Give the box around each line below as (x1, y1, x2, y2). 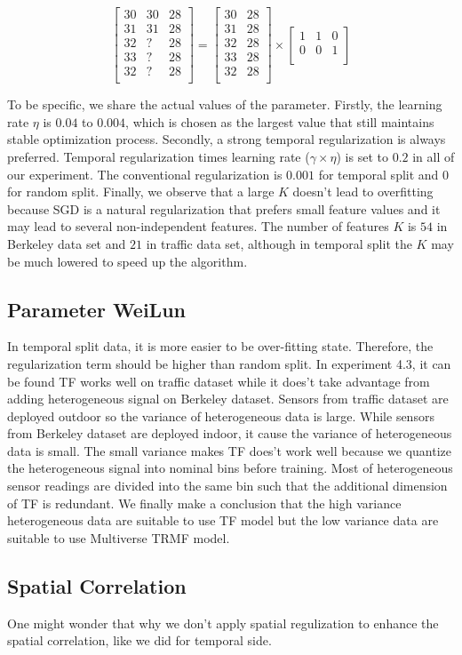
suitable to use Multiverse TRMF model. (7, 528, 230, 547)
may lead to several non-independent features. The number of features (7, 217, 389, 236)
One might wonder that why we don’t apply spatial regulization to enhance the (7, 613, 439, 632)
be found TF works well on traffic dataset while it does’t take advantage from (7, 371, 430, 390)
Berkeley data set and (7, 234, 126, 252)
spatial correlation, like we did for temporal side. (7, 631, 272, 650)
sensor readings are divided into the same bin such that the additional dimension (7, 476, 448, 495)
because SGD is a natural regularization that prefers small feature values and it (7, 199, 441, 218)
